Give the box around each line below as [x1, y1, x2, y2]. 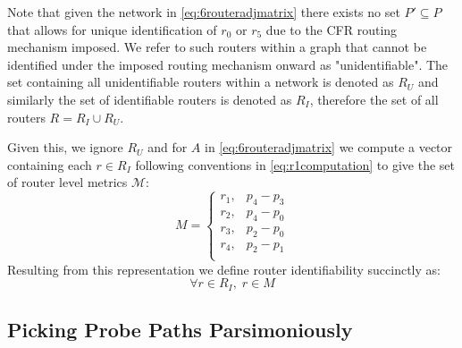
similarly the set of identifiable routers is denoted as [7, 89, 292, 108]
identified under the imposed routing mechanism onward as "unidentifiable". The [7, 55, 449, 73]
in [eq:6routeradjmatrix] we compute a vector [204, 138, 453, 157]
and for [147, 138, 188, 157]
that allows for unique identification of [7, 20, 217, 38]
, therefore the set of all [309, 89, 439, 108]
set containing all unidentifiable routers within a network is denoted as [7, 72, 394, 91]
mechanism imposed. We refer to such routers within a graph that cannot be [7, 38, 427, 56]
